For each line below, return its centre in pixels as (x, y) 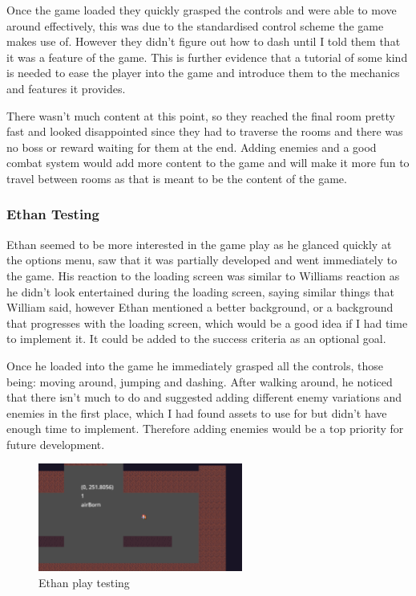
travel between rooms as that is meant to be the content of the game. (177, 178)
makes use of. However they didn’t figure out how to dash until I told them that (204, 41)
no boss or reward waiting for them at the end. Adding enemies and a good (192, 147)
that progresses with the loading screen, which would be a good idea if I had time (207, 322)
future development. (56, 444)
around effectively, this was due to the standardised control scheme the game (195, 25)
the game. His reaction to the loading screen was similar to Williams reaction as (203, 275)
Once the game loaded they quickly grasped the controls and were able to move (202, 10)
